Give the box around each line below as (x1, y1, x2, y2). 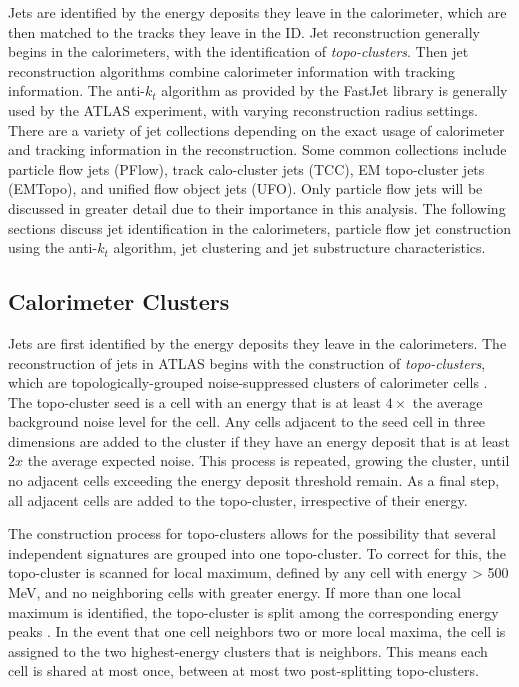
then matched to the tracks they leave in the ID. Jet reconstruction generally (8, 21, 480, 42)
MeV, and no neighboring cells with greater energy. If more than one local (8, 582, 461, 603)
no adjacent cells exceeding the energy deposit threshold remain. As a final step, (8, 470, 500, 491)
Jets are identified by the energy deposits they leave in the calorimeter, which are (8, 2, 507, 22)
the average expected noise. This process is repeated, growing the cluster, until (27, 450, 510, 471)
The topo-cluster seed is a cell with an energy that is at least (8, 391, 381, 412)
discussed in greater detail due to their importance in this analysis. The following (8, 197, 506, 218)
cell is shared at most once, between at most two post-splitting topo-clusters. (8, 660, 479, 681)
